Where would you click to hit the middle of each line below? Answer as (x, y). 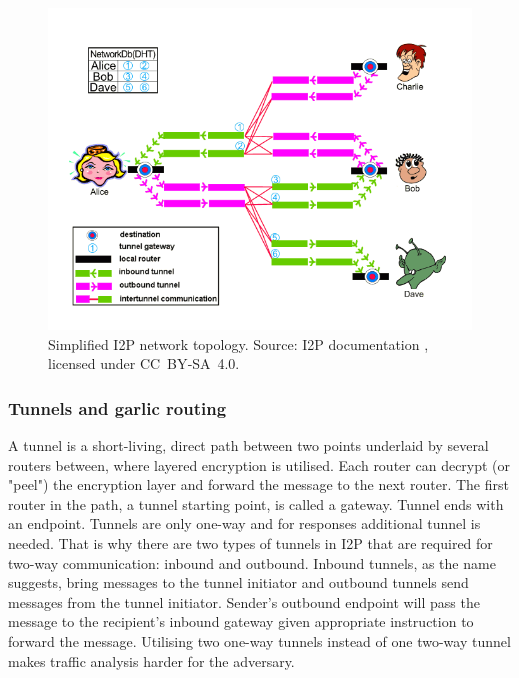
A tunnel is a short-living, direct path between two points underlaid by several (248, 445)
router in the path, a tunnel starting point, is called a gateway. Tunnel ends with (256, 503)
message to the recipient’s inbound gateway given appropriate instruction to (241, 621)
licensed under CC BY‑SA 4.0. (144, 363)
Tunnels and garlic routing (117, 407)
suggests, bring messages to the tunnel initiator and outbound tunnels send (238, 582)
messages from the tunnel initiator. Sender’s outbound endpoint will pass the (244, 601)
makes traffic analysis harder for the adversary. (151, 660)
